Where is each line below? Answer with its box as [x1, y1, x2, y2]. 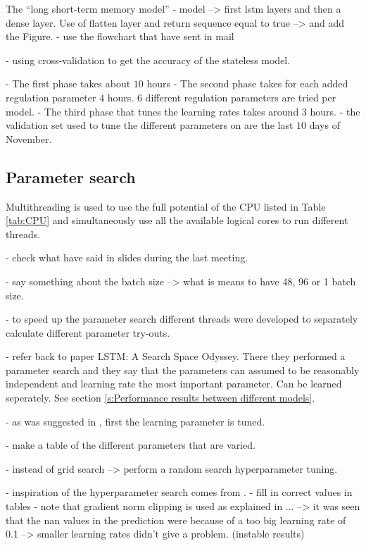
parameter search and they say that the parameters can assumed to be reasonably [6, 362, 360, 377]
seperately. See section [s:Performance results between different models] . [6, 390, 315, 405]
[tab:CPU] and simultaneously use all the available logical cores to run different [6, 213, 348, 228]
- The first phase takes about [6, 76, 131, 91]
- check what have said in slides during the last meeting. [6, 250, 248, 265]
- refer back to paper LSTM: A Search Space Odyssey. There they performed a [6, 349, 346, 364]
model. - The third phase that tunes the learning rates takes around [6, 104, 299, 118]
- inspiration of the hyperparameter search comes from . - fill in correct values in [6, 485, 353, 500]
